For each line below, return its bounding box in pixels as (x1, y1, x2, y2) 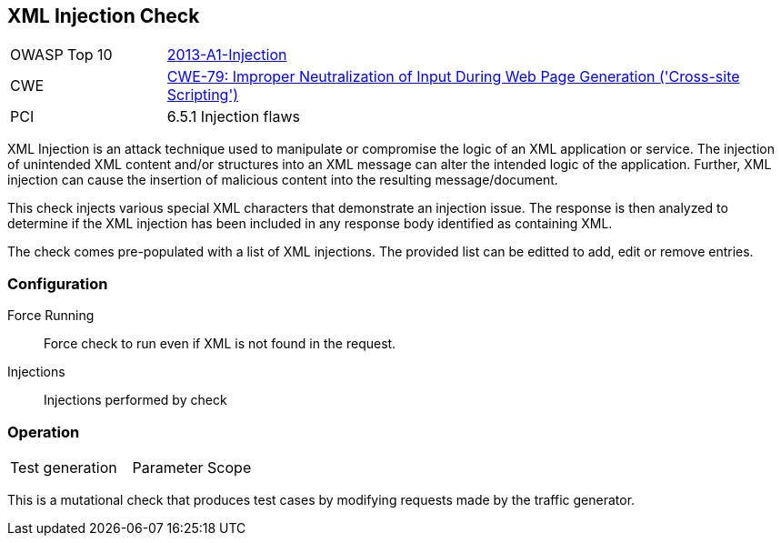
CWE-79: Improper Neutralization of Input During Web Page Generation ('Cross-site (166, 67, 740, 86)
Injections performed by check (44, 392, 227, 408)
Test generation (10, 458, 117, 477)
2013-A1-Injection (166, 45, 287, 65)
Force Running (7, 307, 95, 324)
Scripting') (166, 85, 239, 105)
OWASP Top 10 (10, 45, 113, 65)
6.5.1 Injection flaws (166, 107, 300, 126)
